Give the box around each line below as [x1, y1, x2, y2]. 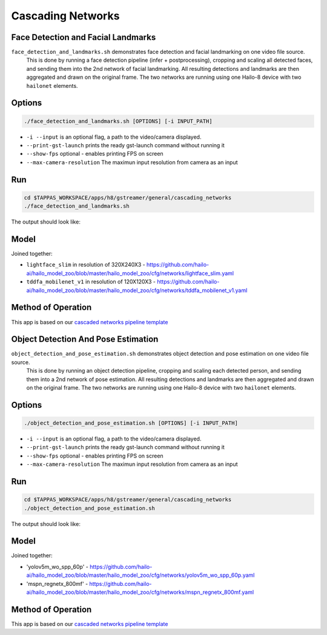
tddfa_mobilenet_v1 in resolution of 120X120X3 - [26, 278, 156, 285]
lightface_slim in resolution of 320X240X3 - [26, 261, 145, 268]
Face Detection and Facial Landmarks [11, 32, 156, 42]
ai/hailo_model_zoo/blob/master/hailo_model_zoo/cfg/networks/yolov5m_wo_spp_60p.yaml [26, 571, 255, 579]
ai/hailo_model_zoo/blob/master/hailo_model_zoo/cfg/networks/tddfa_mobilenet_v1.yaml [26, 287, 248, 294]
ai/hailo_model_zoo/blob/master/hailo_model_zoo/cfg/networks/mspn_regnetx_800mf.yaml [26, 588, 254, 596]
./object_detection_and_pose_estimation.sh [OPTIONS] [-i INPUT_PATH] [24, 420, 239, 427]
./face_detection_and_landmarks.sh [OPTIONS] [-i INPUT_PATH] [24, 118, 213, 124]
